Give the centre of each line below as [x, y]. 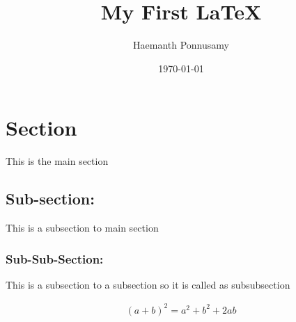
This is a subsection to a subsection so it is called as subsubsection [148, 284]
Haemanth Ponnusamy [181, 45]
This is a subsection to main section [82, 228]
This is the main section [57, 161]
